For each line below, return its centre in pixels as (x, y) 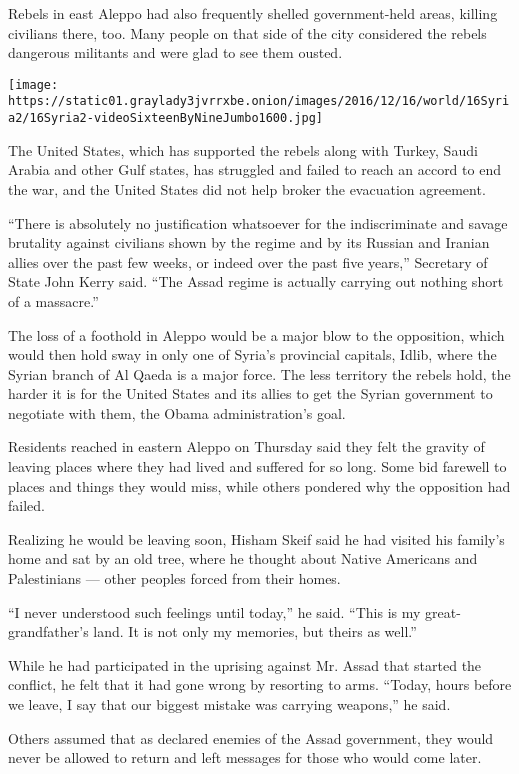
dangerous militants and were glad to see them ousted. (175, 52)
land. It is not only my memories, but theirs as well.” (255, 631)
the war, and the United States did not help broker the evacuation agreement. (247, 188)
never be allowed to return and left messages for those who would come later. (245, 757)
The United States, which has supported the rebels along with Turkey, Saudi (243, 149)
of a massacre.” (53, 300)
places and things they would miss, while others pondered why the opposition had (259, 485)
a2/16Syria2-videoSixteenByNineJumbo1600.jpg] (165, 118)
